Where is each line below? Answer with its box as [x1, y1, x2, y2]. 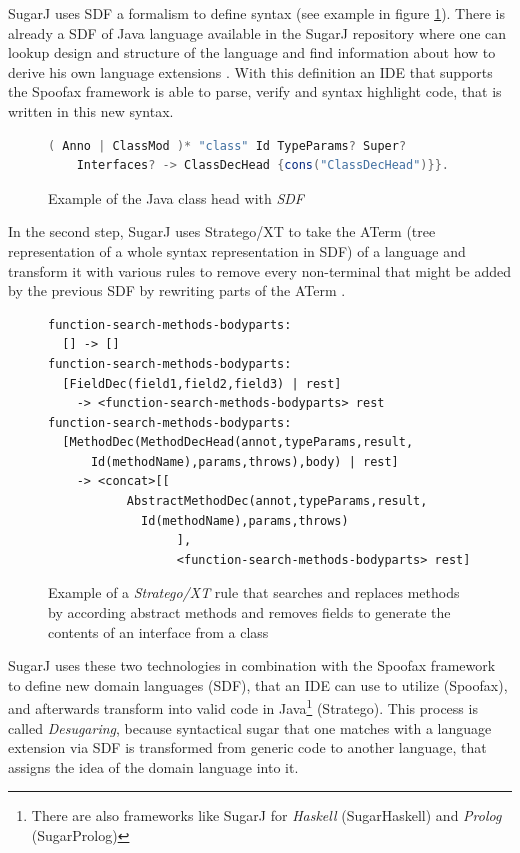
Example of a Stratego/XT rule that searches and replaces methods [48, 582, 460, 603]
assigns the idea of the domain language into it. [8, 756, 299, 777]
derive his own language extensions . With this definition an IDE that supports [8, 61, 493, 82]
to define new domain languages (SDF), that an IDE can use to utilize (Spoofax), [8, 674, 508, 695]
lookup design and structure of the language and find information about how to [8, 42, 496, 63]
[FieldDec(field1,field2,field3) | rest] [62, 376, 342, 391]
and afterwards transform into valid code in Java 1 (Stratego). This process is [8, 695, 478, 719]
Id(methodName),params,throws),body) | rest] [90, 454, 399, 469]
